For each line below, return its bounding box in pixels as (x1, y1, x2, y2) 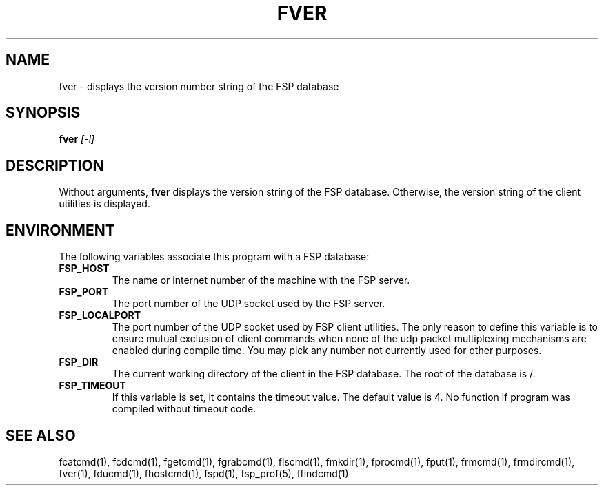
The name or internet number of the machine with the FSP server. (112, 274, 410, 286)
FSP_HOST (59, 262, 110, 275)
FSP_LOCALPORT (59, 309, 141, 322)
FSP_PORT (59, 286, 109, 298)
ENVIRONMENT (6, 221, 115, 239)
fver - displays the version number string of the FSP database (59, 80, 339, 92)
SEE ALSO (6, 426, 76, 444)
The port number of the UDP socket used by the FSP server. (112, 297, 385, 310)
